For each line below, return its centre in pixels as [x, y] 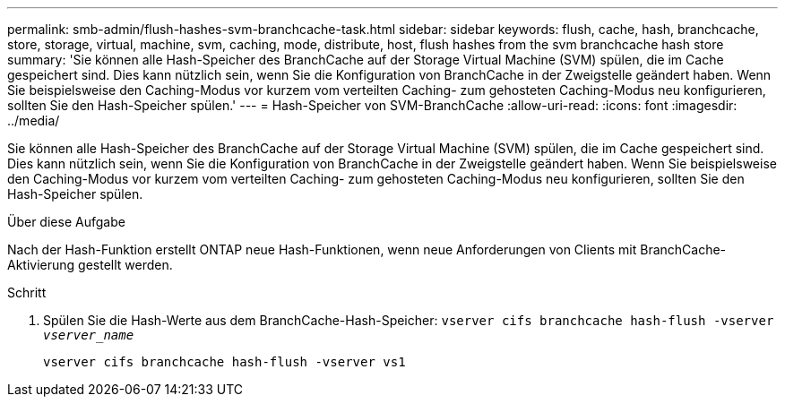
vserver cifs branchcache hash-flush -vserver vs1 [224, 362]
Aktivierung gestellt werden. [90, 265]
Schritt [27, 292]
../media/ [34, 120]
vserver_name [89, 335]
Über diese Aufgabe [66, 222]
